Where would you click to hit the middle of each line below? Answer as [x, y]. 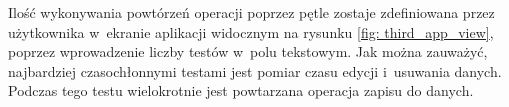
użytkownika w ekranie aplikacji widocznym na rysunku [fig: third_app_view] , [251, 31]
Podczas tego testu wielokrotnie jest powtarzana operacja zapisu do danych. [241, 90]
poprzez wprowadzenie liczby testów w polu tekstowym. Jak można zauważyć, [248, 51]
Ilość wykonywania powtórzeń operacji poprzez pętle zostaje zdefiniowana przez [251, 12]
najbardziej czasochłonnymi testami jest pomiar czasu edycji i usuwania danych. [255, 70]
